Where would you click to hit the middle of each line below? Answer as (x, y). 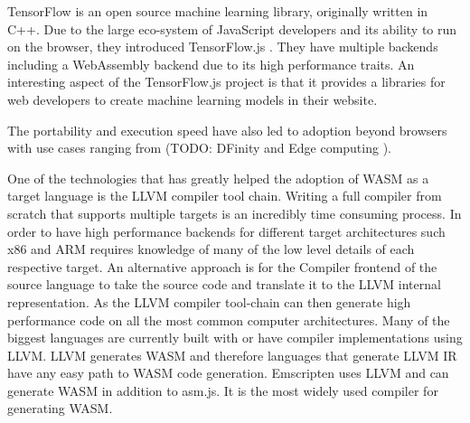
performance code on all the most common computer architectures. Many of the (229, 320)
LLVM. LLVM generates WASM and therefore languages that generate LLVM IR (232, 355)
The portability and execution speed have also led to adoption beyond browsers (227, 130)
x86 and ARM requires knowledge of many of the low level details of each (211, 249)
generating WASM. (60, 408)
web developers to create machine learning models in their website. (193, 99)
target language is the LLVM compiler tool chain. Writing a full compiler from (225, 196)
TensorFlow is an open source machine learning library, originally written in (218, 11)
